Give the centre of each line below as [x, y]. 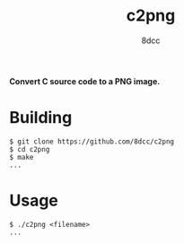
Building [41, 118]
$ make [22, 157]
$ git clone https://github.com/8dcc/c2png [92, 141]
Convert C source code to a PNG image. [85, 81]
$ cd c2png [30, 149]
